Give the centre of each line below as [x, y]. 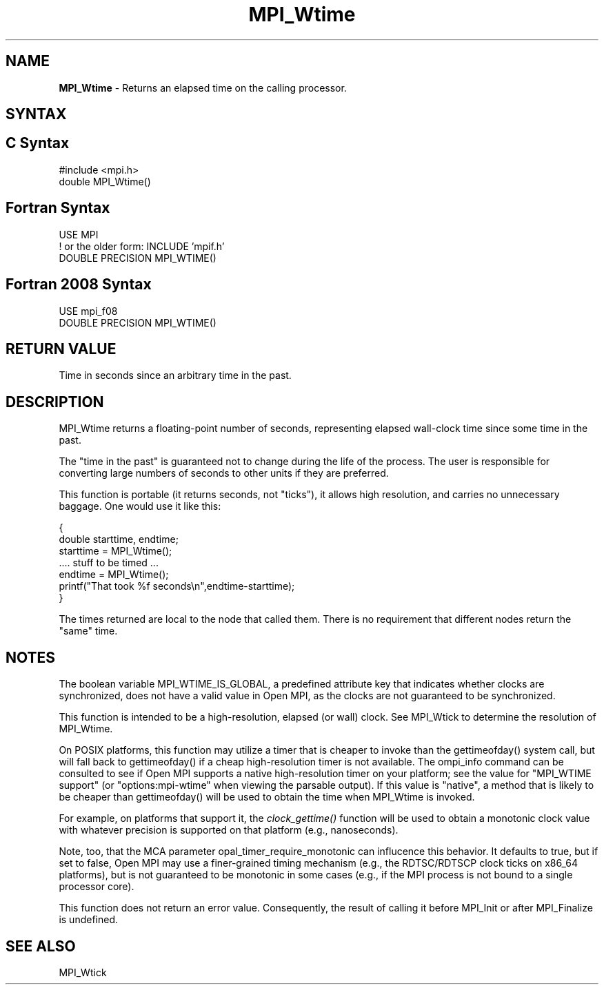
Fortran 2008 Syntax [79, 285]
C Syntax [38, 143]
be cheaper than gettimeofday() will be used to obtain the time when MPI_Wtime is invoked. [267, 797]
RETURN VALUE [61, 349]
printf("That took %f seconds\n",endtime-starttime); [177, 586]
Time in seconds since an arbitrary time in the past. [175, 375]
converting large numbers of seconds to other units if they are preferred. [224, 473]
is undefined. [89, 920]
